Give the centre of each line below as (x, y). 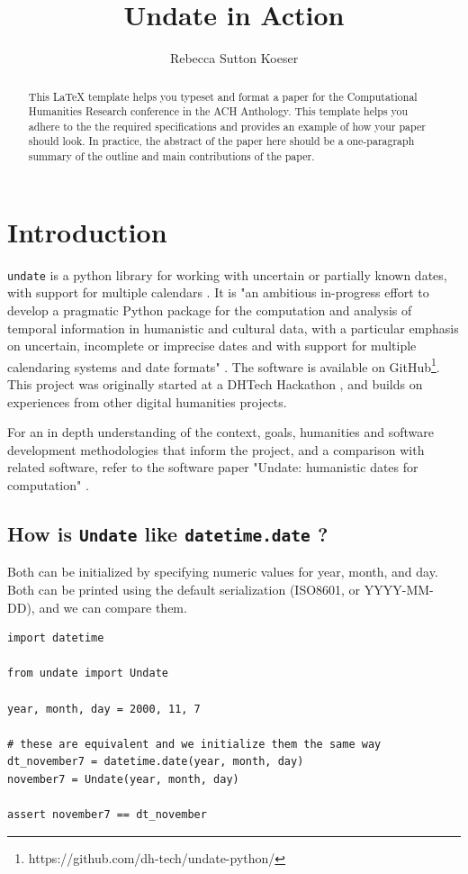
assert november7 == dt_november (107, 815)
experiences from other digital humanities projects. (147, 401)
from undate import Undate (88, 674)
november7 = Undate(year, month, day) (123, 779)
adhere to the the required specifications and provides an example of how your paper (227, 126)
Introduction (87, 231)
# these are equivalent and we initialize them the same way (194, 744)
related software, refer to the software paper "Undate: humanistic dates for (213, 467)
